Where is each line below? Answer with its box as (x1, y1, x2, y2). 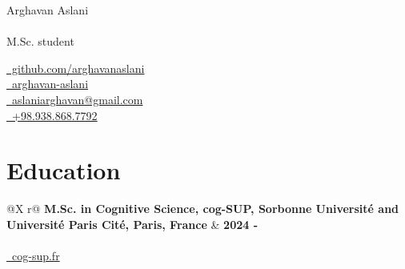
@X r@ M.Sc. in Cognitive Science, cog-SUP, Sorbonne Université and (6, 200, 399, 217)
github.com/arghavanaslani (11, 59, 145, 76)
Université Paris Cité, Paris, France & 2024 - (6, 215, 259, 232)
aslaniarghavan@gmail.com (11, 90, 143, 107)
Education (6, 154, 121, 187)
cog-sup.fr (11, 247, 60, 264)
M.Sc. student (6, 33, 74, 50)
